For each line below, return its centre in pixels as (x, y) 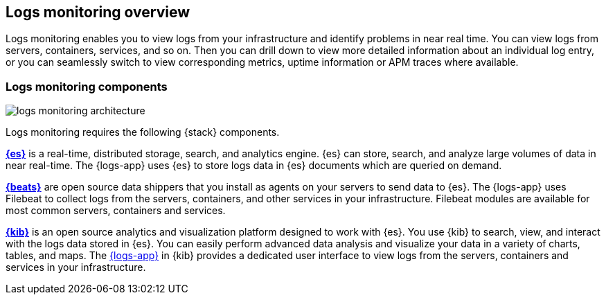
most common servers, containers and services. (116, 211)
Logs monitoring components (87, 86)
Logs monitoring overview (98, 12)
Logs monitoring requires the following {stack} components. (143, 132)
